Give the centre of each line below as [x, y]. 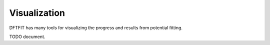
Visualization [37, 13]
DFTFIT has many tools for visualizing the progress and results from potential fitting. [96, 28]
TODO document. [27, 37]
